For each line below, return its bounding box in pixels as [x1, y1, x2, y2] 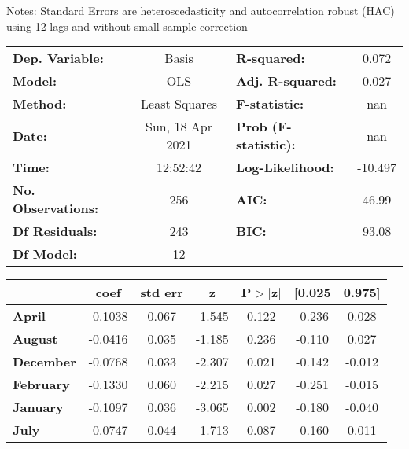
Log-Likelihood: [236, 158, 334, 177]
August [13, 329, 58, 348]
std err [140, 283, 183, 302]
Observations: [13, 199, 99, 218]
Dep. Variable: [13, 49, 104, 68]
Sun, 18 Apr [146, 117, 212, 136]
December [13, 352, 76, 371]
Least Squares [141, 94, 217, 113]
